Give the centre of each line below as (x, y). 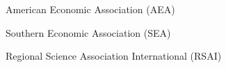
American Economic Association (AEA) (90, 9)
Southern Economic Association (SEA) (88, 32)
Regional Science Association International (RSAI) (114, 56)
